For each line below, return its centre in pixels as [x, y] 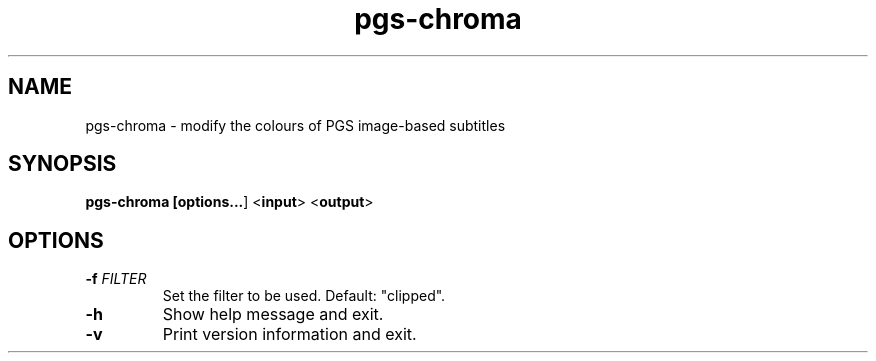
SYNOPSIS [62, 164]
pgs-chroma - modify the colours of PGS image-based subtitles [295, 125]
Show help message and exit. [273, 314]
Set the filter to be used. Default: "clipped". [304, 296]
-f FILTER [116, 279]
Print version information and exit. [289, 334]
